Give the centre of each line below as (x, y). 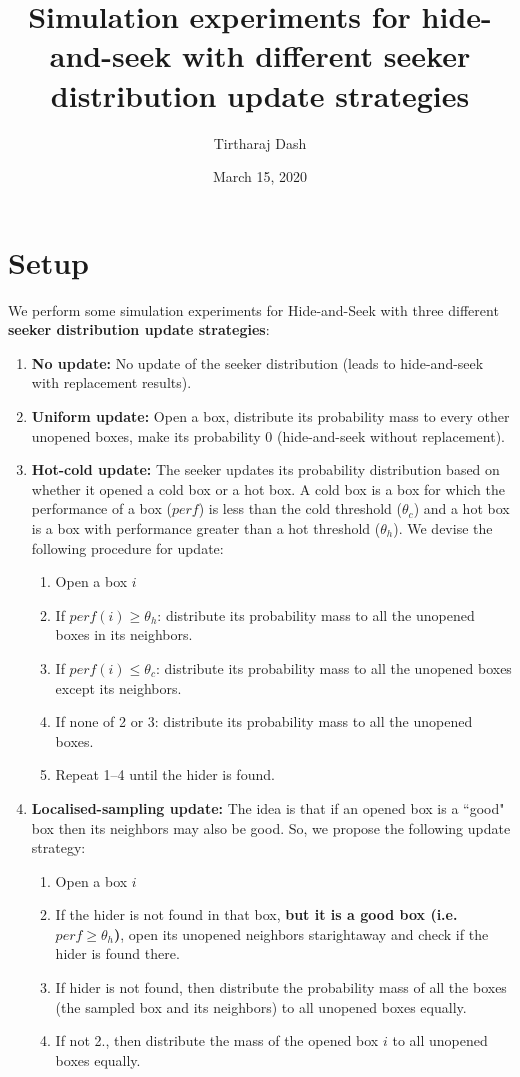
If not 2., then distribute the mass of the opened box (217, 1040)
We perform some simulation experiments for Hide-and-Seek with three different (253, 309)
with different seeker (326, 55)
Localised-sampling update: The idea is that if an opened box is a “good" (268, 807)
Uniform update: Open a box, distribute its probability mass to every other (270, 416)
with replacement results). (111, 382)
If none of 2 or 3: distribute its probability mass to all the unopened (264, 721)
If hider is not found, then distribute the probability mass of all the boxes (281, 987)
